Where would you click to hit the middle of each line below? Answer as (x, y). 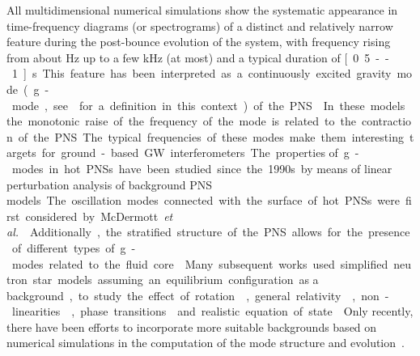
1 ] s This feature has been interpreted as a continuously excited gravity (202, 73)
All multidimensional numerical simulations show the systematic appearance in (202, 10)
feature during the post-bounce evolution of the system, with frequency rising (199, 42)
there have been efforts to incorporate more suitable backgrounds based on (192, 326)
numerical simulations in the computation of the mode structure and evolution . (206, 343)
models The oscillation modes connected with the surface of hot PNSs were (203, 200)
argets (21, 153)
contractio (386, 121)
